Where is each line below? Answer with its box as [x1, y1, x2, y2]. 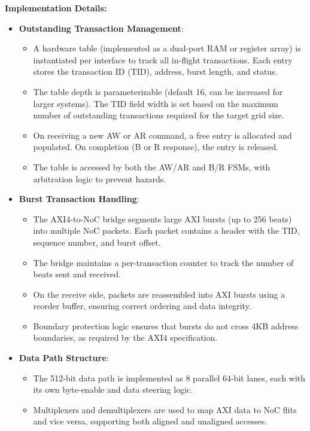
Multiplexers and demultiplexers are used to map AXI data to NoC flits [33, 403, 297, 415]
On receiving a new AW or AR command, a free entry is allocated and [33, 129, 292, 141]
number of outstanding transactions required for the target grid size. [33, 109, 284, 121]
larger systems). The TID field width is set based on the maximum [33, 97, 278, 109]
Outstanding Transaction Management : [19, 22, 184, 34]
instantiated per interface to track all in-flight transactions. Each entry [33, 53, 293, 66]
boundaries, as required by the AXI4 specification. [33, 331, 218, 344]
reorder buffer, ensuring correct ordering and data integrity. [33, 299, 251, 312]
